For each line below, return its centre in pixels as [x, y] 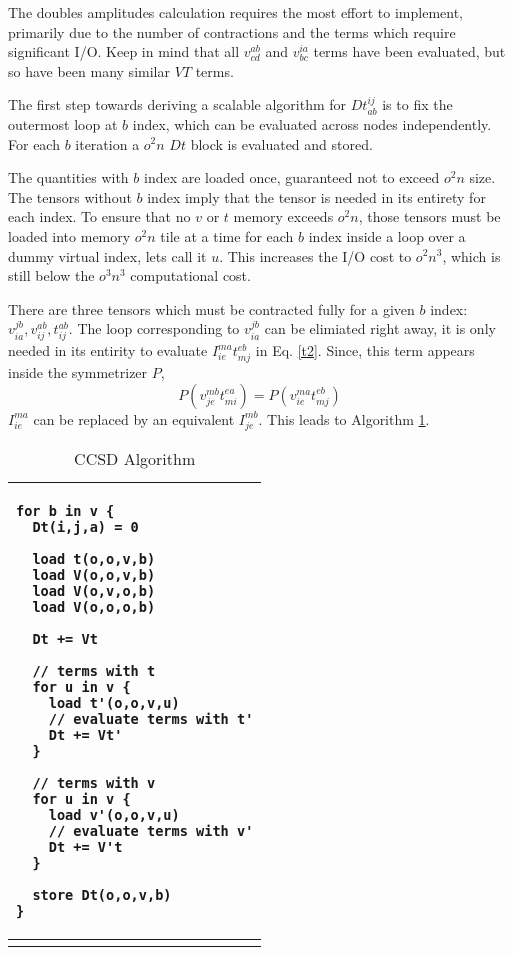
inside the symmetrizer [78, 372]
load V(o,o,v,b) [94, 574]
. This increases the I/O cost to [315, 255]
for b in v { [65, 510]
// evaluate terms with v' [151, 830]
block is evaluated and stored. [281, 143]
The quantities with [68, 177]
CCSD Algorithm [135, 458]
